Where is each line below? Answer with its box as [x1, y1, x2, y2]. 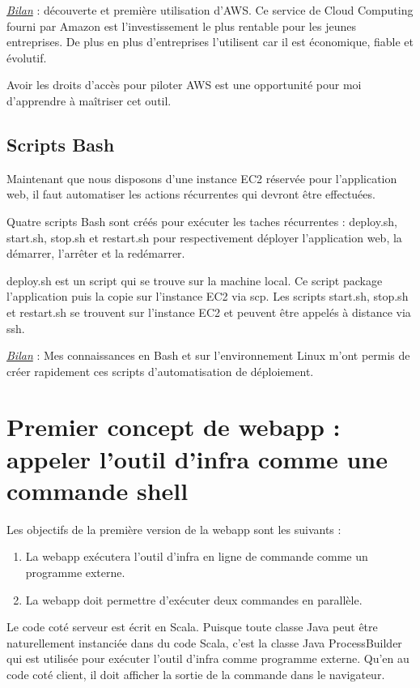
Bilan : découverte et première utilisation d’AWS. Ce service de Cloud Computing [6, 2, 414, 18]
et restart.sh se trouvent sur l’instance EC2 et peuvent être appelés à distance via [6, 303, 411, 320]
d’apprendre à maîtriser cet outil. [6, 92, 172, 109]
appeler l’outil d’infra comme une [6, 442, 388, 475]
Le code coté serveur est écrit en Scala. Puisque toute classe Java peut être [6, 618, 378, 635]
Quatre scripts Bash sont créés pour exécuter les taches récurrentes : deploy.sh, [6, 212, 397, 229]
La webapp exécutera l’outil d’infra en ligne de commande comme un [25, 548, 368, 565]
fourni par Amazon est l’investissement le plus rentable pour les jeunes [6, 17, 356, 34]
